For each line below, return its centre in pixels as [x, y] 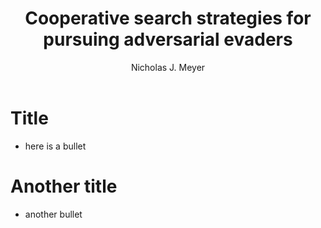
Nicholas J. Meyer [168, 67]
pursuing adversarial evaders [168, 39]
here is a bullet [55, 146]
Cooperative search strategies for [168, 18]
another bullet [53, 214]
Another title [64, 186]
